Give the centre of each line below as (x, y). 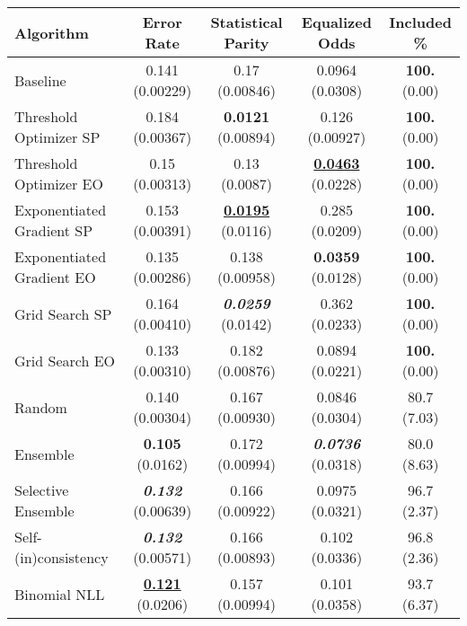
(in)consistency (62, 557)
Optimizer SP (57, 137)
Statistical (247, 22)
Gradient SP (54, 230)
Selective (42, 490)
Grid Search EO (65, 360)
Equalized (336, 22)
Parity (247, 43)
